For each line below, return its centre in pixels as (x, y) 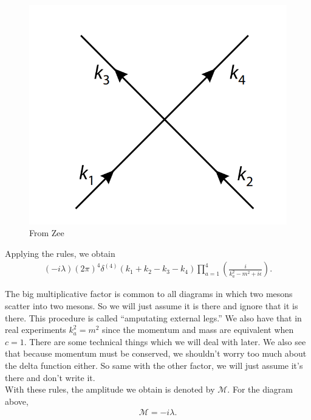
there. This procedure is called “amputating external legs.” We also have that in (153, 317)
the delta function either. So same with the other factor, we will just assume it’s (154, 366)
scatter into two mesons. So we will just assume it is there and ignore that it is (152, 306)
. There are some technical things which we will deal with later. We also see (165, 341)
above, (17, 401)
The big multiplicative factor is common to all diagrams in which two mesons (149, 294)
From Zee (47, 233)
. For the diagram (260, 389)
